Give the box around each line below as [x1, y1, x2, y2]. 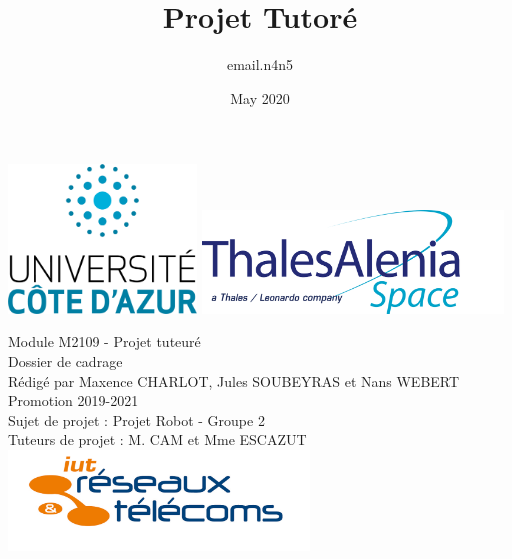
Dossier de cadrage [8, 350, 123, 371]
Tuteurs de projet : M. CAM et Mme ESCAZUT [8, 429, 307, 450]
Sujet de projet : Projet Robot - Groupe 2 [8, 409, 265, 430]
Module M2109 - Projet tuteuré [8, 331, 201, 352]
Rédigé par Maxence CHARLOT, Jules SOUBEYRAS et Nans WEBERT [8, 370, 460, 391]
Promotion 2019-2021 [8, 390, 139, 411]
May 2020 [230, 87, 290, 108]
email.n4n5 [226, 54, 294, 75]
